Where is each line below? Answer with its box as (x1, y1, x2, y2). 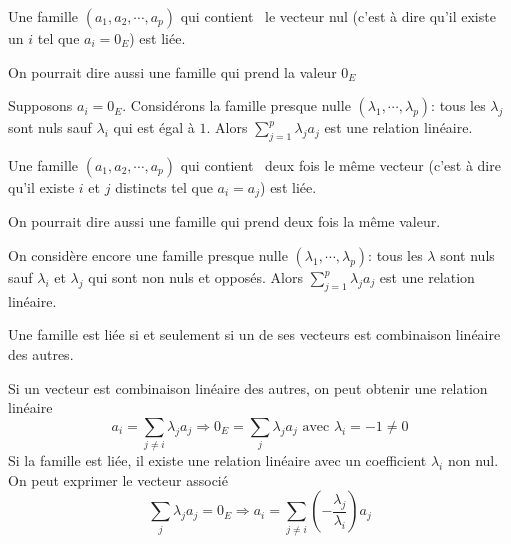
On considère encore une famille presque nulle (8, 245, 288, 266)
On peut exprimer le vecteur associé (8, 469, 228, 490)
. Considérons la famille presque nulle (122, 95, 351, 116)
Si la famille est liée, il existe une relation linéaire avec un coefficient (8, 450, 427, 471)
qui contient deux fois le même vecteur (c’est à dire (180, 154, 501, 175)
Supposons (8, 95, 73, 116)
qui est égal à (113, 117, 195, 138)
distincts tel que (115, 176, 213, 197)
